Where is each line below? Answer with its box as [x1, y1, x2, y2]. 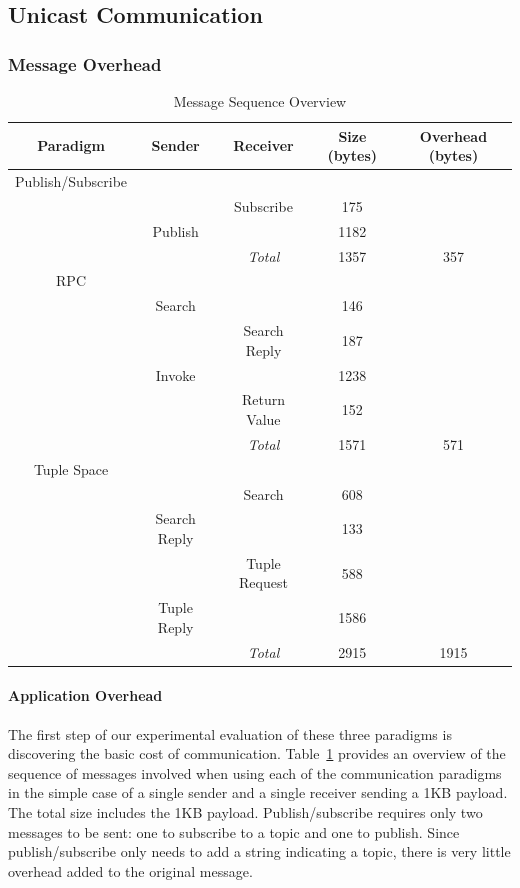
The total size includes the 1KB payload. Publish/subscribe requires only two [8, 801, 483, 822]
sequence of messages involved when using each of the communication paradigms [8, 762, 502, 783]
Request [239, 572, 288, 593]
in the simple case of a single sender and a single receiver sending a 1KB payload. [8, 782, 508, 803]
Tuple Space [33, 458, 109, 479]
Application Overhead [8, 685, 163, 706]
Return [241, 389, 285, 410]
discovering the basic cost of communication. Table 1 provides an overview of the [8, 743, 506, 764]
